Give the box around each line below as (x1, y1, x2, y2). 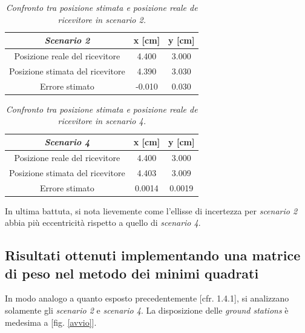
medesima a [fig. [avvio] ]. (5, 315, 97, 328)
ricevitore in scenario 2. (57, 13, 146, 25)
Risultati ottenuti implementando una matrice (5, 246, 301, 265)
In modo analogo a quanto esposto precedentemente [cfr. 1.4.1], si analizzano (5, 292, 289, 305)
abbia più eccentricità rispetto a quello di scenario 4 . (5, 216, 201, 229)
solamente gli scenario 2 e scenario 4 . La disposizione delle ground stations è (5, 304, 289, 316)
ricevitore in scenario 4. (57, 114, 146, 127)
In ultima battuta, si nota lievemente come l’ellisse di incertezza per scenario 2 (5, 204, 298, 217)
